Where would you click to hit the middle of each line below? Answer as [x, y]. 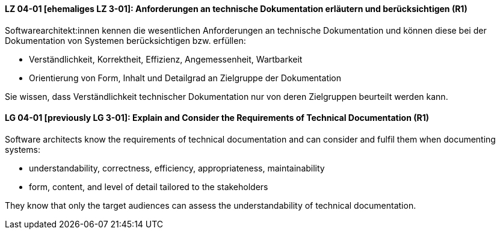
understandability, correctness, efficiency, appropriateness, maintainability [177, 168]
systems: [23, 149]
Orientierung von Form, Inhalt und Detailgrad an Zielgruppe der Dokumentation [185, 78]
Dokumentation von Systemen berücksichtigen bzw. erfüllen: [125, 40]
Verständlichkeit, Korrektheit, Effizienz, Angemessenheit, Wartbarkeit [166, 59]
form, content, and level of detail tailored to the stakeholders [149, 186]
